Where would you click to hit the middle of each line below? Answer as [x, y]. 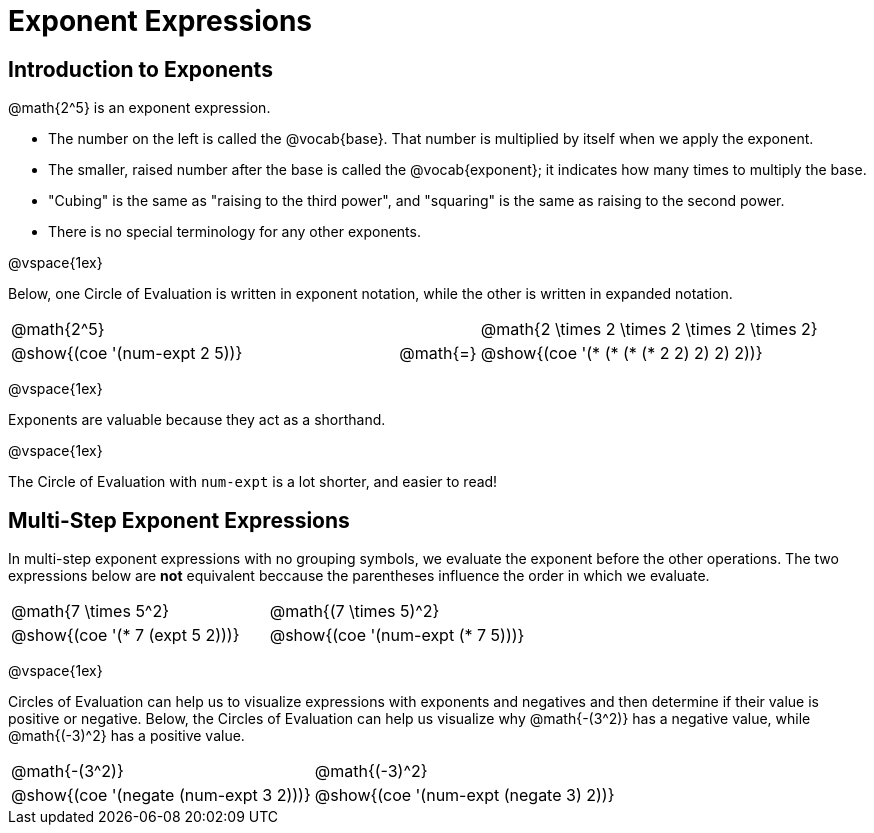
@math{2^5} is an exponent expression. [139, 108]
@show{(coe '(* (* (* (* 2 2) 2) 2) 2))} [621, 353]
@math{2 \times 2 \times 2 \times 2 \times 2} [649, 329]
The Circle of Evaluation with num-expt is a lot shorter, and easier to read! [253, 482]
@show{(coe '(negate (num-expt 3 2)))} [161, 795]
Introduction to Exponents [140, 69]
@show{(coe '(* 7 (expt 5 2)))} [125, 635]
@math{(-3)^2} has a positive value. [126, 736]
